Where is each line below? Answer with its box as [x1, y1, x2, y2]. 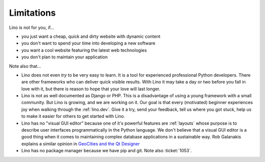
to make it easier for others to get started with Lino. [21, 113, 125, 119]
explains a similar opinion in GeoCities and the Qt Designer [21, 140, 140, 147]
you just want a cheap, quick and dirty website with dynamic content [21, 33, 160, 39]
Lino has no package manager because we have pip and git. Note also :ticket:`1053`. [21, 148, 192, 154]
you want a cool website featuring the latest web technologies [21, 47, 147, 53]
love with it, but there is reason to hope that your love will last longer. [21, 86, 160, 92]
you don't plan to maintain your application [21, 54, 108, 60]
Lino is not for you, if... [9, 25, 54, 30]
